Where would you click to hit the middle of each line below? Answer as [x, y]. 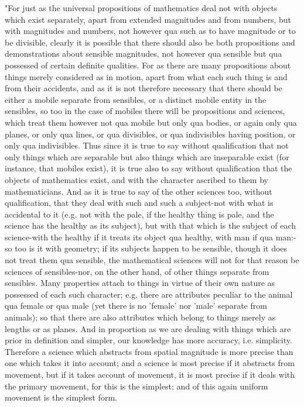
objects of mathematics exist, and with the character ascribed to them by [136, 179]
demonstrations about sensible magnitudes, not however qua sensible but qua [144, 54]
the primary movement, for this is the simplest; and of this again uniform [136, 386]
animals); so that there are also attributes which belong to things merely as [140, 317]
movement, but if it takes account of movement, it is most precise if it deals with [150, 374]
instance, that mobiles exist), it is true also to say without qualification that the [148, 168]
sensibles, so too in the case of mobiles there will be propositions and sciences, [145, 111]
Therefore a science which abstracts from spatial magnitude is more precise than [149, 351]
